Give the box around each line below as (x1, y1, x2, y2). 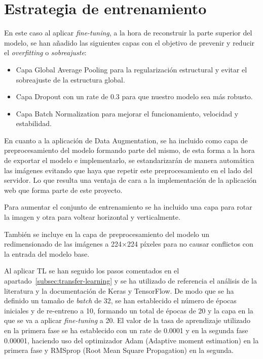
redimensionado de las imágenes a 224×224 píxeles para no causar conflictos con (4, 238, 253, 249)
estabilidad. (16, 118, 52, 129)
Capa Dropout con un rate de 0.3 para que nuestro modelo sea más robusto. (16, 91, 253, 102)
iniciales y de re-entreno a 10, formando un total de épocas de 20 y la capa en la (4, 305, 253, 315)
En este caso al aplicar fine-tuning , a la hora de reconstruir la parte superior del (4, 27, 252, 38)
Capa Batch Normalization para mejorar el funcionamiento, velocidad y (16, 108, 239, 118)
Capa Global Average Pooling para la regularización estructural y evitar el (16, 64, 247, 74)
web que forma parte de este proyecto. (4, 184, 123, 195)
